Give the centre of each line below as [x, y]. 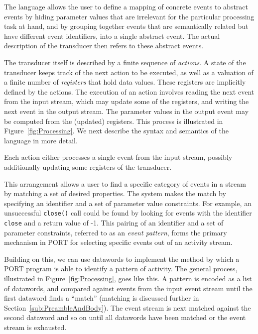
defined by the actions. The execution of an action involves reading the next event [129, 91]
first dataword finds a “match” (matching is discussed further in [102, 298]
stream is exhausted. [35, 327]
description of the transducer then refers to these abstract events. [104, 46]
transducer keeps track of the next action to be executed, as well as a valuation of [129, 72]
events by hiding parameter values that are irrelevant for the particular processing [129, 16]
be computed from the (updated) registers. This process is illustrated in [114, 121]
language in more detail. [41, 140]
